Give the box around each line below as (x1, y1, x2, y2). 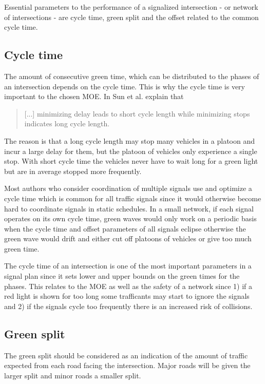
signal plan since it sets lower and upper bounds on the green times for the (4, 271, 240, 281)
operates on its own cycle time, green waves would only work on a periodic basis (4, 213, 257, 224)
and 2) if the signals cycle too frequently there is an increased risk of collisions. (4, 300, 253, 311)
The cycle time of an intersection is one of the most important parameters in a (4, 260, 252, 271)
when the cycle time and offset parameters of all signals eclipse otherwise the (4, 223, 246, 234)
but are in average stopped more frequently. (4, 165, 142, 176)
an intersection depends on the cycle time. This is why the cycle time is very (4, 81, 245, 91)
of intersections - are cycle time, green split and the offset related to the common (4, 11, 259, 22)
